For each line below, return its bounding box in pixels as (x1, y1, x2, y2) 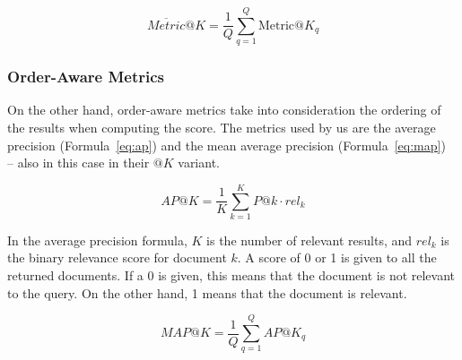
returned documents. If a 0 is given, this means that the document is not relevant (7, 266, 456, 285)
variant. (178, 153, 220, 172)
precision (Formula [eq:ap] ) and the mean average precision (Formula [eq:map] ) (7, 135, 446, 154)
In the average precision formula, (7, 230, 187, 249)
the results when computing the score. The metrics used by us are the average (7, 117, 436, 136)
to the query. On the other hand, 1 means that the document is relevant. (7, 283, 407, 302)
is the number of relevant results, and (206, 230, 413, 249)
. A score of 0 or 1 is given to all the (237, 248, 437, 267)
